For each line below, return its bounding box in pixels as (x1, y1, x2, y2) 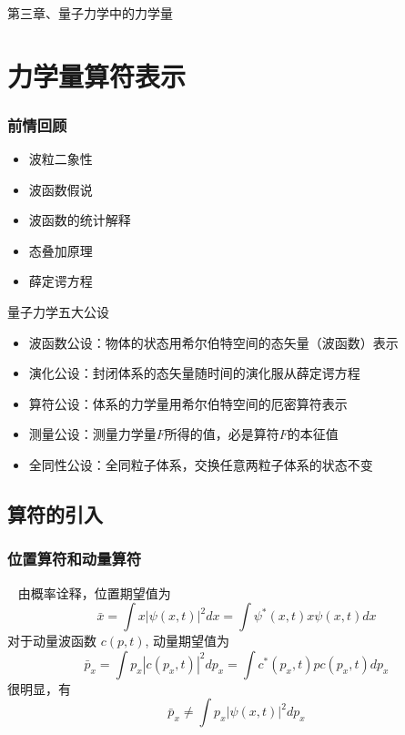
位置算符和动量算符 (7, 547, 142, 570)
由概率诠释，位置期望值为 (17, 583, 171, 602)
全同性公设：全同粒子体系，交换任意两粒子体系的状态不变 (28, 455, 373, 475)
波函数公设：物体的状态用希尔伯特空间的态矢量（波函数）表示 (28, 332, 399, 352)
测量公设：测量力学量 (28, 424, 157, 444)
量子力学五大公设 (7, 302, 109, 322)
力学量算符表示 (7, 56, 187, 94)
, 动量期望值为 (145, 631, 230, 650)
